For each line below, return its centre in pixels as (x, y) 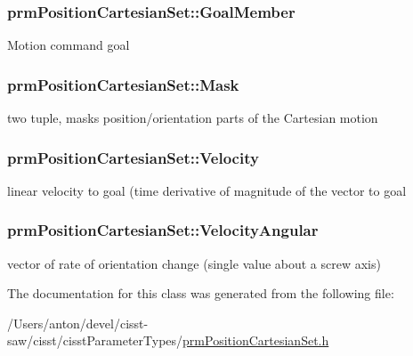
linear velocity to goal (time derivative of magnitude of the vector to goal (207, 190)
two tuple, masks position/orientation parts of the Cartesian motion (193, 118)
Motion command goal (69, 45)
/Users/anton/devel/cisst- (78, 323)
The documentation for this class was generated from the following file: (201, 293)
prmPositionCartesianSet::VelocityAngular (163, 230)
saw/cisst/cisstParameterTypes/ (95, 340)
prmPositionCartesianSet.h (256, 340)
